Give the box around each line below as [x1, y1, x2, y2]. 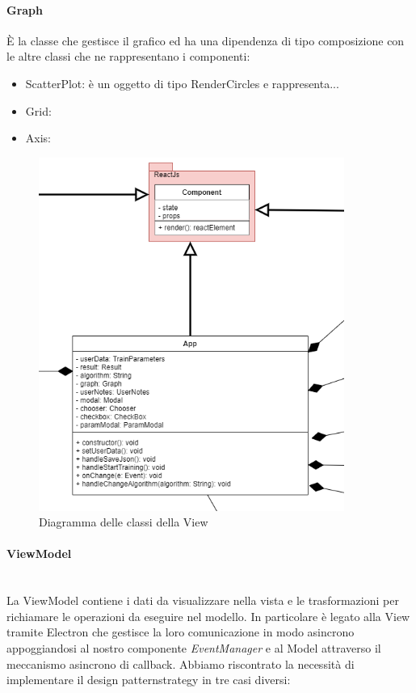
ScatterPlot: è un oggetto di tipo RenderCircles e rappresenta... [25, 74, 339, 91]
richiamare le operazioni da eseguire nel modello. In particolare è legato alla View [6, 607, 410, 624]
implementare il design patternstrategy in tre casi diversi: [6, 671, 291, 688]
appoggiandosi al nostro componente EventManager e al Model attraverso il [6, 640, 381, 657]
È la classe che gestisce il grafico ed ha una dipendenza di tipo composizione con [6, 32, 405, 49]
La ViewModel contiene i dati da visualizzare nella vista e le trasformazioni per [6, 592, 399, 609]
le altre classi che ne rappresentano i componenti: [6, 48, 250, 65]
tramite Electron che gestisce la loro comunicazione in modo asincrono [6, 623, 355, 640]
